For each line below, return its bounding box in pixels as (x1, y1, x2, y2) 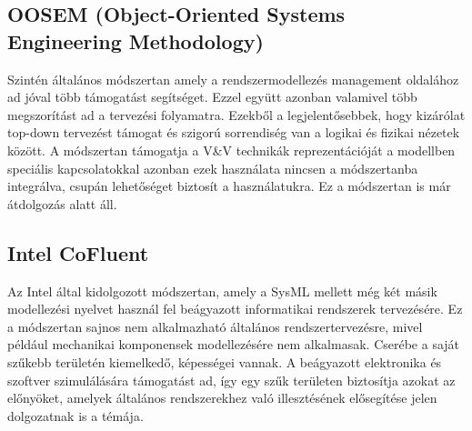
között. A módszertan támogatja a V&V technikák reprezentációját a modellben (7, 140, 456, 159)
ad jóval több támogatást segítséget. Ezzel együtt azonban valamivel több (7, 87, 417, 106)
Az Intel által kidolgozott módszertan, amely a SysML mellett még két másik (7, 281, 437, 300)
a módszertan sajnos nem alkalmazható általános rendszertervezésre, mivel (7, 316, 423, 336)
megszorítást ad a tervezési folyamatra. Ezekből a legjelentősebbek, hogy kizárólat (7, 105, 466, 124)
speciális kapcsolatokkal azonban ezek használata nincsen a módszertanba (7, 158, 418, 177)
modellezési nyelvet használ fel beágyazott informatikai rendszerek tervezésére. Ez (7, 299, 463, 318)
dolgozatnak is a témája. (7, 406, 144, 425)
